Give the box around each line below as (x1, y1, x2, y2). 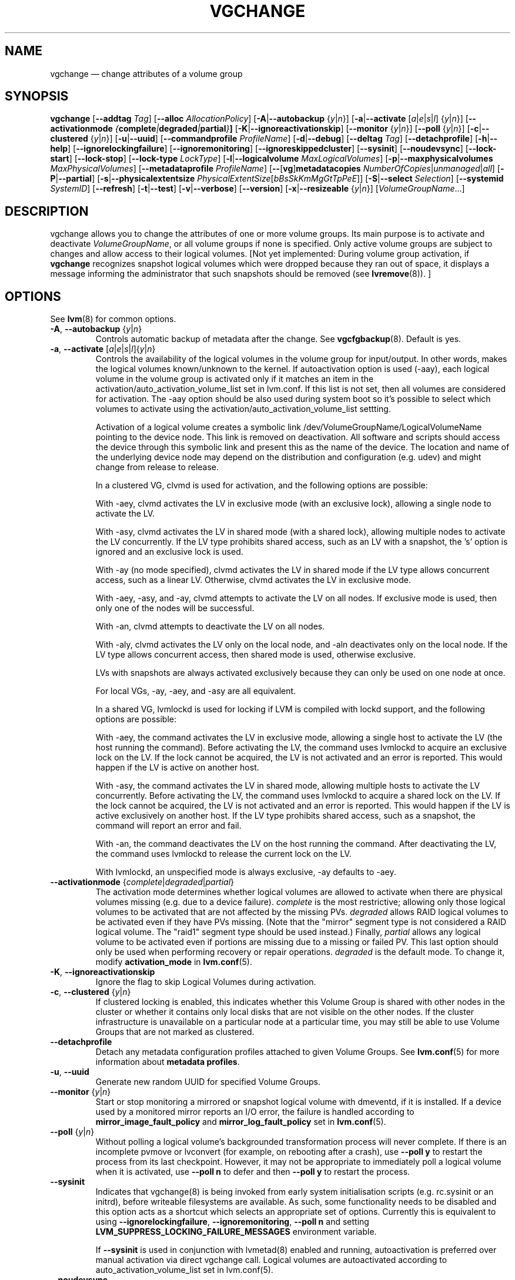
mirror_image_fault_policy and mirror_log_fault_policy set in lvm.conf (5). (95, 1117, 386, 1127)
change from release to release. (95, 462, 219, 473)
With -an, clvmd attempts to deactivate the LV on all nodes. (95, 621, 325, 632)
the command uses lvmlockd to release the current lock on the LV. (95, 849, 352, 859)
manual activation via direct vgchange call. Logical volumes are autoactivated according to (95, 1255, 447, 1265)
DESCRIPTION (5, 203, 89, 219)
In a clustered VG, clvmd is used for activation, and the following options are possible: (95, 480, 428, 491)
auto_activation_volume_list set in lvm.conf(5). (95, 1265, 273, 1275)
